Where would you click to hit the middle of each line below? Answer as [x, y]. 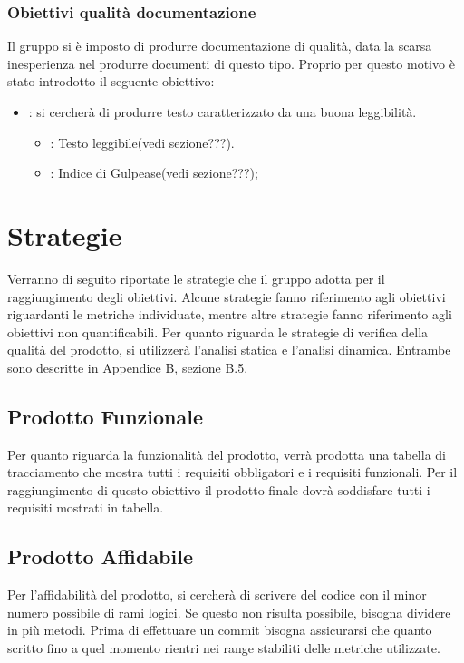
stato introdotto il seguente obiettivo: [111, 81]
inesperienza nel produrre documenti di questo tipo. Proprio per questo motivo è [231, 63]
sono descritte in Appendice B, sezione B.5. [128, 367]
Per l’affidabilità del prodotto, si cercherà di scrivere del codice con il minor [217, 595]
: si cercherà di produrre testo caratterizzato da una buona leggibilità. [222, 112]
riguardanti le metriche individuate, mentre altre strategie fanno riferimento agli [230, 314]
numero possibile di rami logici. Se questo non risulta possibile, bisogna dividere [229, 612]
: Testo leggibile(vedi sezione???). [142, 142]
